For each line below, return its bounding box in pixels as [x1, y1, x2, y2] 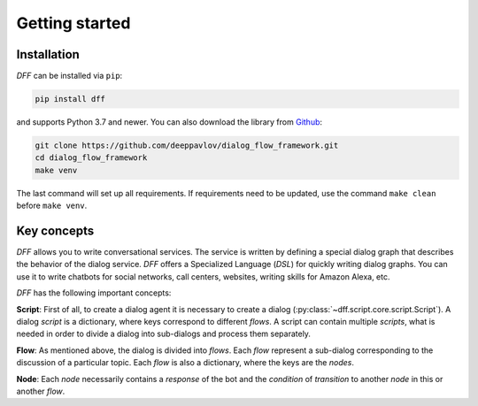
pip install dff [35, 94, 106, 104]
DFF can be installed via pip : [16, 71, 123, 81]
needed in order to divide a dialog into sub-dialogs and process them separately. [16, 328, 312, 340]
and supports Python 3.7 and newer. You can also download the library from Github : [16, 117, 323, 127]
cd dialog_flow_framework [35, 153, 148, 163]
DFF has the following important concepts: [16, 287, 172, 298]
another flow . [16, 386, 66, 396]
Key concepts [16, 223, 95, 238]
